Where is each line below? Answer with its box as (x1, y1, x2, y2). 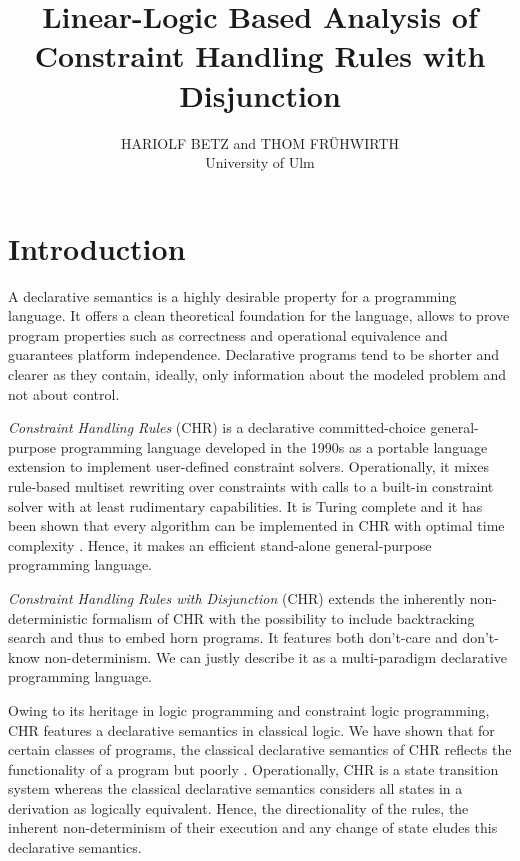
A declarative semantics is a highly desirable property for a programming (8, 285, 457, 306)
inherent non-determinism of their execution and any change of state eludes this (8, 817, 498, 838)
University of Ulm (205, 152, 315, 173)
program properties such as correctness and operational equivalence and (8, 324, 448, 345)
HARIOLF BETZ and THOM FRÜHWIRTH (120, 132, 400, 153)
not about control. (8, 383, 120, 404)
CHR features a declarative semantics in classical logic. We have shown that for (8, 719, 495, 740)
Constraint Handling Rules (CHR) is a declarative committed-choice (8, 417, 426, 438)
